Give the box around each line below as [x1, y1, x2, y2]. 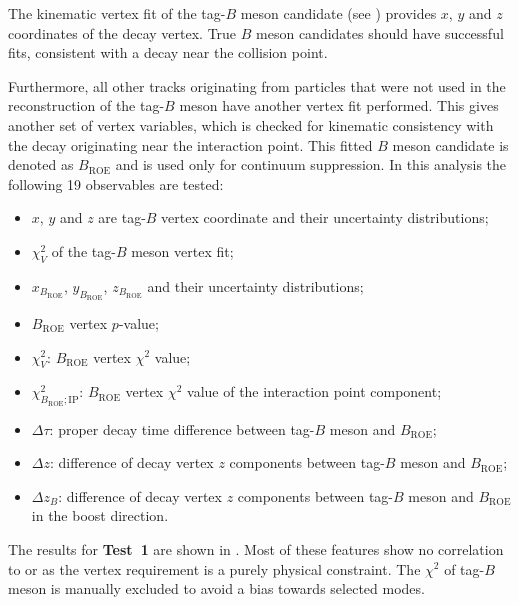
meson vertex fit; [131, 240, 234, 261]
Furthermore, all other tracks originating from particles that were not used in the [8, 75, 506, 96]
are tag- [98, 207, 146, 228]
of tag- [444, 558, 485, 579]
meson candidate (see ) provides [240, 3, 437, 23]
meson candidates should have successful [256, 22, 504, 43]
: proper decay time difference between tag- [49, 418, 315, 439]
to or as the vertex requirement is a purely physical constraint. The [8, 558, 421, 579]
